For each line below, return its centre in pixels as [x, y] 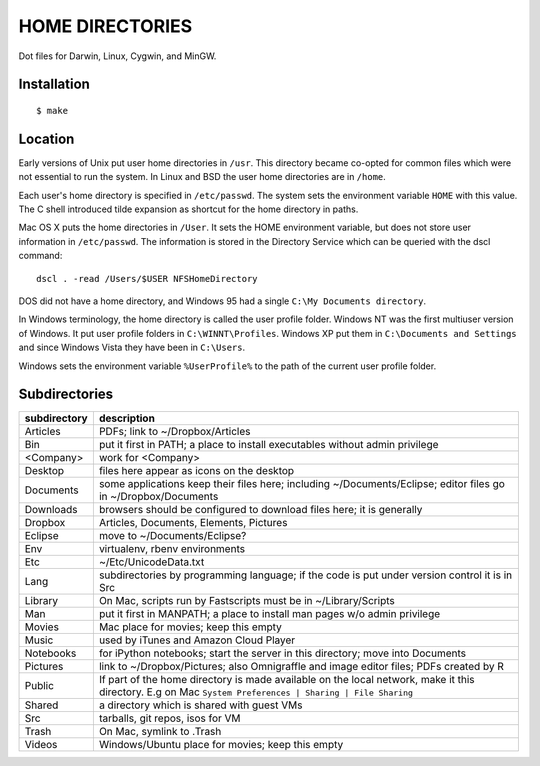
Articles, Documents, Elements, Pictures [193, 523]
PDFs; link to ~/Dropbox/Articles [174, 432]
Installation [54, 84]
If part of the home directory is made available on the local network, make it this [286, 680]
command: [40, 256]
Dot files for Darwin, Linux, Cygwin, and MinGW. [117, 56]
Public [39, 686]
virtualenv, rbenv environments [171, 549]
